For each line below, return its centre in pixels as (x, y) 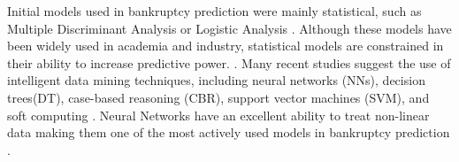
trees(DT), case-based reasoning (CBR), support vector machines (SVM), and (218, 97)
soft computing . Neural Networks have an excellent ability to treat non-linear (218, 115)
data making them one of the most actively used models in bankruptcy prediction (229, 132)
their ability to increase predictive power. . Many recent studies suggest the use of (229, 62)
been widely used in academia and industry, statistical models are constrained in (226, 46)
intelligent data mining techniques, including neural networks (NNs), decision (216, 80)
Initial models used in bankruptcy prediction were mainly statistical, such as (214, 11)
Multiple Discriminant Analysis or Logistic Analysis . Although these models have (229, 28)
